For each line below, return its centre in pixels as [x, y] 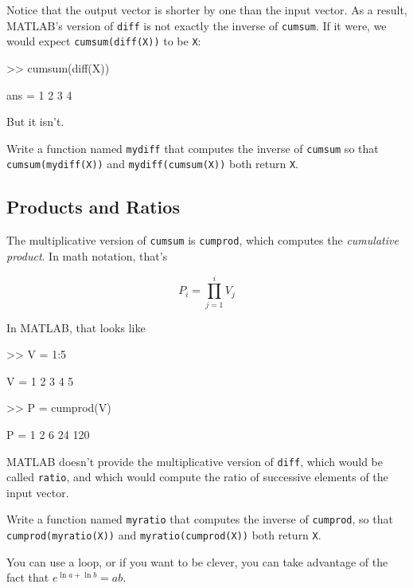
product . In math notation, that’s [87, 255]
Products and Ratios [93, 207]
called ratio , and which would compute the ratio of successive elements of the [197, 477]
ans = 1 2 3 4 [39, 94]
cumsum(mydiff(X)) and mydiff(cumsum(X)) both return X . [152, 164]
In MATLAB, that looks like [76, 327]
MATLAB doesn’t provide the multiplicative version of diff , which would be [195, 461]
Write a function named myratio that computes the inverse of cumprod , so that [200, 519]
